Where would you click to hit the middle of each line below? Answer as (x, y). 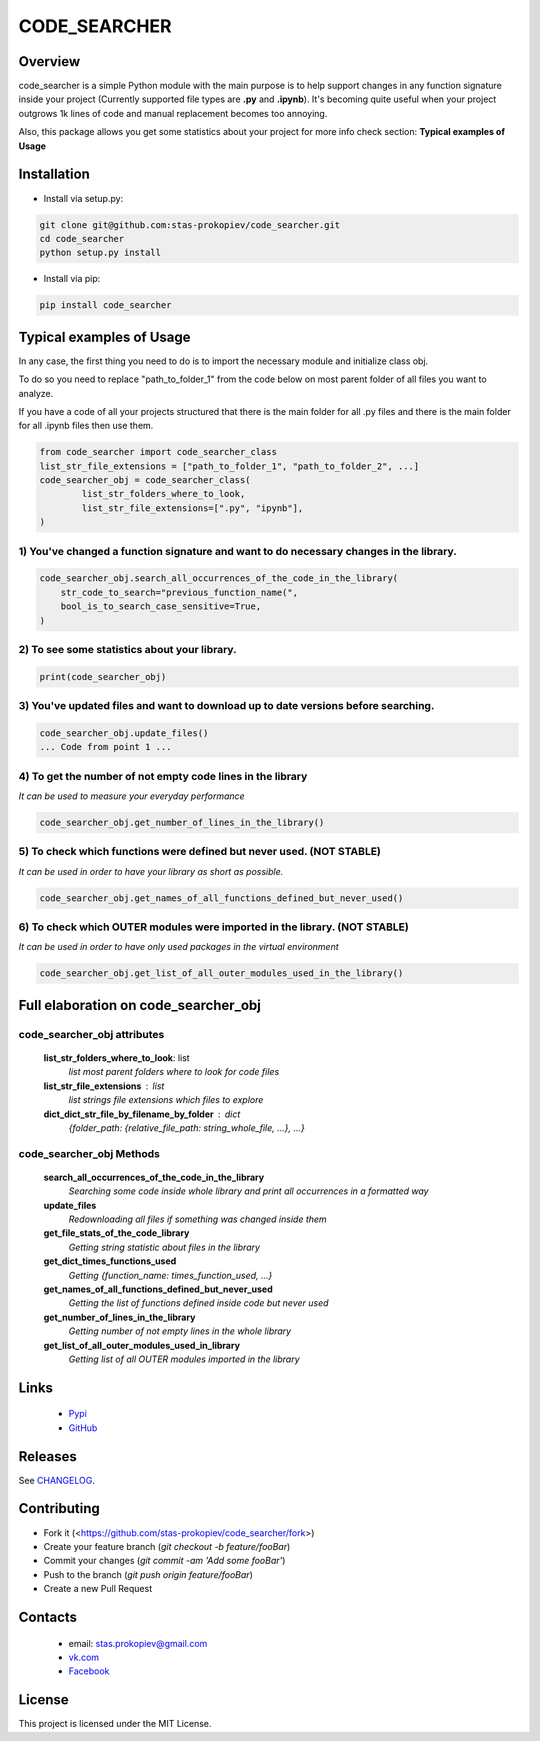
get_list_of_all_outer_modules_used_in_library (141, 1345)
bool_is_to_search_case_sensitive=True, (161, 606)
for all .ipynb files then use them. (86, 426)
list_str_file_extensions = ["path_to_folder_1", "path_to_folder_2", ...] (229, 466)
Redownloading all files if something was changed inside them (197, 1219)
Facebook (89, 1671)
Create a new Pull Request (98, 1589)
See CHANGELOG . (56, 1480)
